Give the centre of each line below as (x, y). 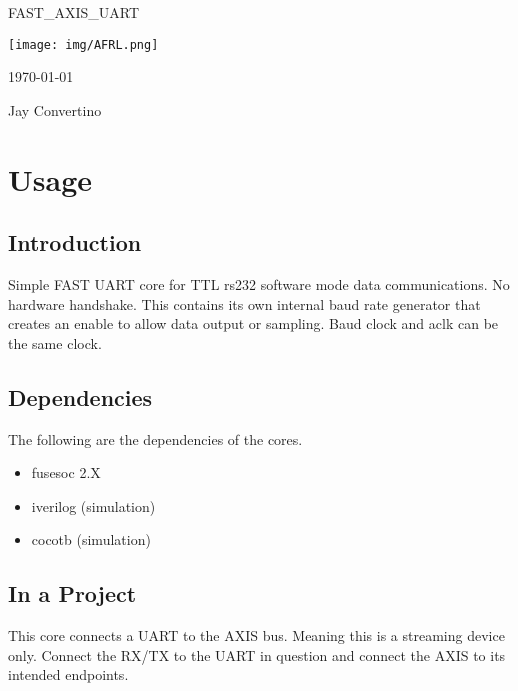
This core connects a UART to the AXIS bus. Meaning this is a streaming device (256, 635)
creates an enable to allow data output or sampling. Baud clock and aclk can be (253, 323)
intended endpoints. (68, 674)
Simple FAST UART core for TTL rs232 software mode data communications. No (259, 284)
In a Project (72, 593)
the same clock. (55, 342)
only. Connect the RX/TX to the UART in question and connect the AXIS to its (257, 654)
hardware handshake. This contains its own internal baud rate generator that (244, 303)
